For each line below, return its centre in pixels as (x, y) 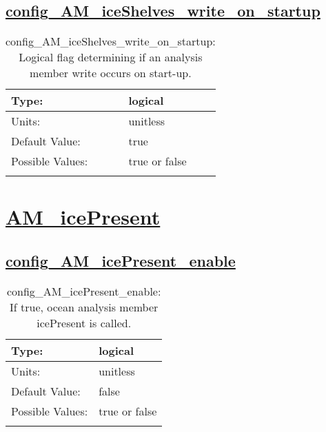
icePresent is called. (84, 322)
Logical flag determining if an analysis (111, 57)
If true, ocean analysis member (84, 307)
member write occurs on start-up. (111, 73)
